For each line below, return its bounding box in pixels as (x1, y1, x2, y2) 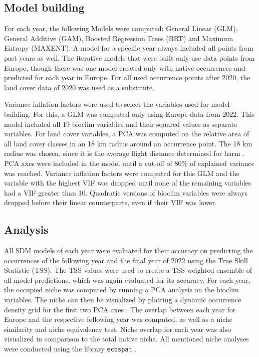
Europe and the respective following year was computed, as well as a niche (4, 314, 232, 324)
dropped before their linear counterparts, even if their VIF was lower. (4, 197, 217, 208)
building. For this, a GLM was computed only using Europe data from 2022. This (4, 108, 255, 119)
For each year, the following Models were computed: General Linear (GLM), (4, 23, 238, 34)
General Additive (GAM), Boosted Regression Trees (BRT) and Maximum (4, 33, 233, 43)
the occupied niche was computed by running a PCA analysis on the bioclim (4, 284, 239, 295)
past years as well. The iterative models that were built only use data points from (4, 52, 255, 63)
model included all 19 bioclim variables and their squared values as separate (4, 118, 237, 129)
